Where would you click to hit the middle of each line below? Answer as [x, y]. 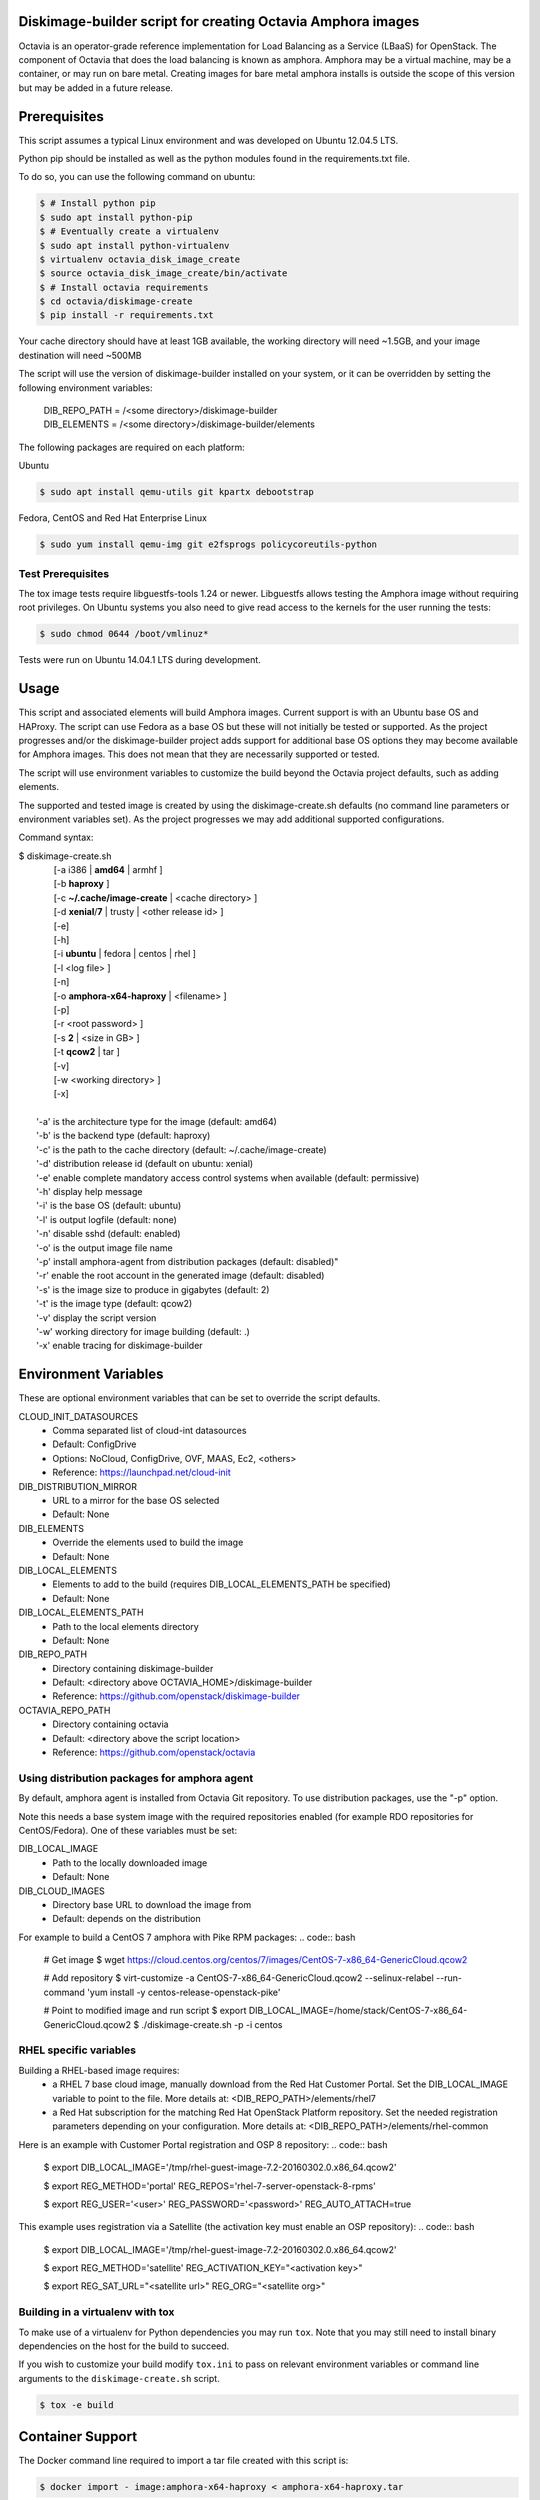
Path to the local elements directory [125, 1626]
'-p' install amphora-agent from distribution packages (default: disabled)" [187, 1261]
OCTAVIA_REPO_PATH [64, 1710]
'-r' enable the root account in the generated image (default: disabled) [180, 1276]
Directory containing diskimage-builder [133, 1668]
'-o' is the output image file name [105, 1247]
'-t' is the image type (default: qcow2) [114, 1304]
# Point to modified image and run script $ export [145, 2011]
